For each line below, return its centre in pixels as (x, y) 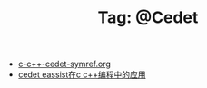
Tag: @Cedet (148, 18)
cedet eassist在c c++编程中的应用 (82, 74)
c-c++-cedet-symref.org (64, 64)
